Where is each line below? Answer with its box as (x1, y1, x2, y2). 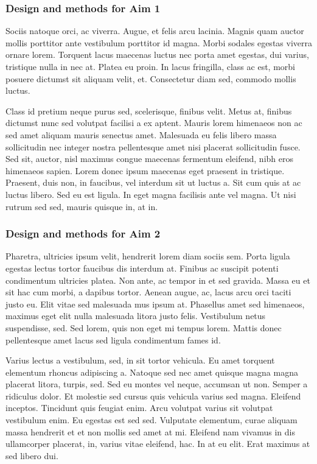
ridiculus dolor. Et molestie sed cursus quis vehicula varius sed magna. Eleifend (5, 389, 301, 402)
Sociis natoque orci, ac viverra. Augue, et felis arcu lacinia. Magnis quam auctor (5, 24, 304, 37)
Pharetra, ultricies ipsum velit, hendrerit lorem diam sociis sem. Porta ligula (5, 250, 290, 262)
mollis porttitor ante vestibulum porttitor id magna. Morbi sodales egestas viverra (5, 36, 312, 49)
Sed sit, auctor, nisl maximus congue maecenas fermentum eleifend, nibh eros (5, 152, 293, 165)
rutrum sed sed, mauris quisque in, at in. (5, 200, 158, 213)
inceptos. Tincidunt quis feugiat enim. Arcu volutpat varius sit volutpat (5, 401, 273, 414)
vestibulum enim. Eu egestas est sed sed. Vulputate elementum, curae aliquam (5, 413, 298, 426)
